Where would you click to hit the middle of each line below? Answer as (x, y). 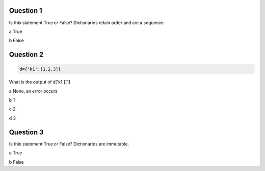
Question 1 (26, 11)
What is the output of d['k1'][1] (40, 82)
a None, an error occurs (33, 91)
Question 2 (26, 55)
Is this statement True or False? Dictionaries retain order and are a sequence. (87, 23)
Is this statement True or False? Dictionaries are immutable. (69, 144)
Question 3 (26, 132)
